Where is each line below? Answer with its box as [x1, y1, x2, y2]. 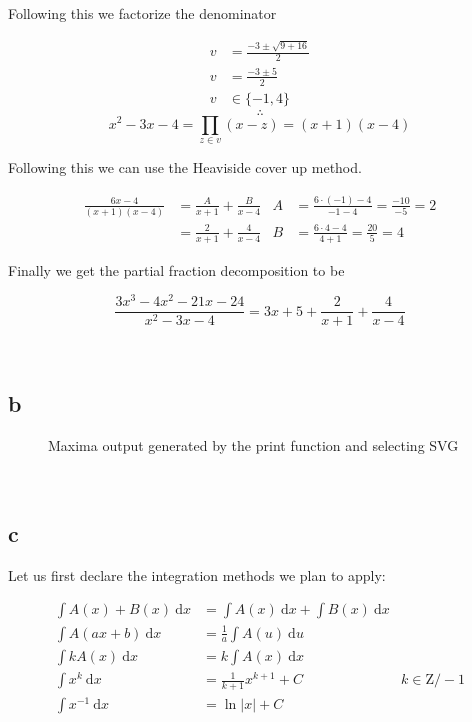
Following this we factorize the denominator [8, 3, 277, 23]
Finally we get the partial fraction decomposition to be [8, 259, 345, 280]
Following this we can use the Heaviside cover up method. [8, 156, 362, 177]
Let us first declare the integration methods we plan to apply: [8, 564, 386, 585]
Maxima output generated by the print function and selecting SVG [48, 435, 459, 456]
